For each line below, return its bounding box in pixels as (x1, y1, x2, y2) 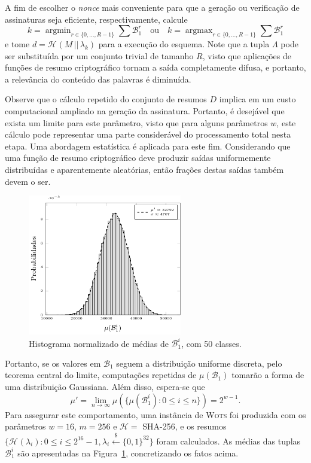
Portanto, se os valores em (5, 357, 101, 369)
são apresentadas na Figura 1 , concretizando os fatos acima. (17, 446, 239, 459)
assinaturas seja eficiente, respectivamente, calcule (5, 13, 188, 25)
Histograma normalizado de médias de (29, 337, 169, 349)
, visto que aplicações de (202, 49, 292, 62)
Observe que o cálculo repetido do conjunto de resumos (5, 93, 207, 105)
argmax (185, 26, 213, 35)
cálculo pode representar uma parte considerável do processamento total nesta (5, 128, 291, 141)
